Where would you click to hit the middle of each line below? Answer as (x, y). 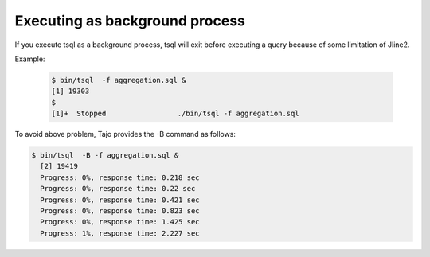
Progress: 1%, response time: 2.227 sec (120, 233)
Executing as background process (130, 21)
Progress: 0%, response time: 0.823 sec (120, 211)
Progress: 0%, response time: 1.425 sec (120, 222)
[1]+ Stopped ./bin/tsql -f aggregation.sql (175, 114)
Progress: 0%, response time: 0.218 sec (120, 177)
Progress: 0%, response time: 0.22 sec (118, 189)
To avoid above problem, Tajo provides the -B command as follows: (125, 134)
